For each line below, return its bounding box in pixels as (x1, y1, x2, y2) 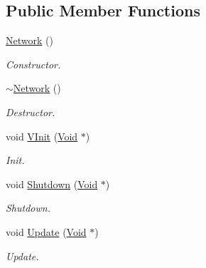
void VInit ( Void (6, 128, 78, 143)
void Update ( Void (6, 224, 87, 239)
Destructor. (6, 104, 55, 119)
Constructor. (6, 56, 61, 71)
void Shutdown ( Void (6, 176, 98, 191)
